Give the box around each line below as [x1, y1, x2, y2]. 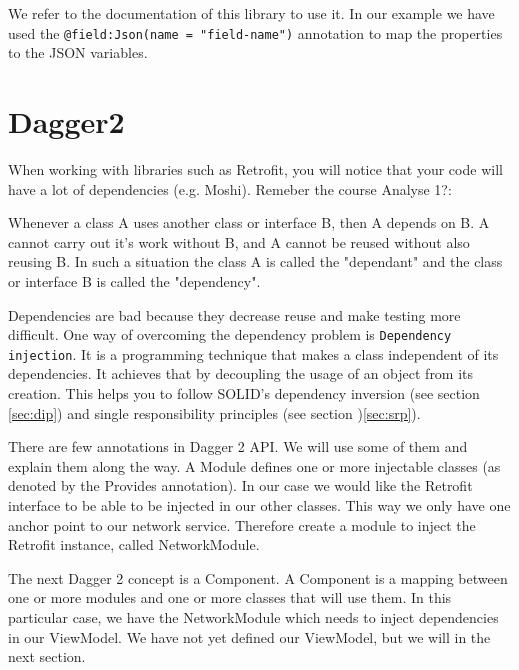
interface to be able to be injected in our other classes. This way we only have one [8, 495, 511, 515]
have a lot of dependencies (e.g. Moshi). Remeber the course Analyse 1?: [8, 178, 452, 199]
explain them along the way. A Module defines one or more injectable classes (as [8, 455, 501, 476]
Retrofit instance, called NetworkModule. [8, 534, 260, 555]
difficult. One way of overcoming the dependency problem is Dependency [8, 324, 452, 345]
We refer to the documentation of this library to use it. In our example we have [8, 3, 495, 23]
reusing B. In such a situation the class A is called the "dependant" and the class [8, 251, 503, 272]
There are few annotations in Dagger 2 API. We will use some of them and [8, 436, 468, 457]
